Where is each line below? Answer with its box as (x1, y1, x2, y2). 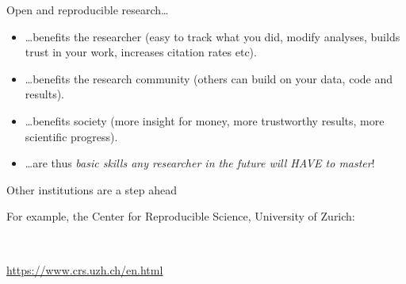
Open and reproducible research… (6, 2, 169, 17)
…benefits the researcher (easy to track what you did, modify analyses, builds (25, 28, 400, 44)
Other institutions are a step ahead (6, 181, 177, 198)
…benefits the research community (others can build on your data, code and (25, 70, 393, 86)
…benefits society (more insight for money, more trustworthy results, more (25, 112, 385, 129)
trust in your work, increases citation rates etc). (25, 44, 257, 60)
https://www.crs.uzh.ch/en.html (6, 261, 163, 278)
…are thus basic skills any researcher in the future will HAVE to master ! (25, 155, 375, 171)
